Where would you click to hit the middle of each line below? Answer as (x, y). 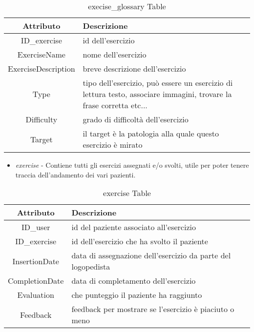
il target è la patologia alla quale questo (151, 133)
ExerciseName (41, 54)
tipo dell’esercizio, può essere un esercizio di (158, 83)
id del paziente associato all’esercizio (134, 227)
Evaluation (36, 295)
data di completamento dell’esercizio (134, 281)
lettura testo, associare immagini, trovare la (157, 94)
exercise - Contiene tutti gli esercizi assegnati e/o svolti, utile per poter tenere (132, 165)
